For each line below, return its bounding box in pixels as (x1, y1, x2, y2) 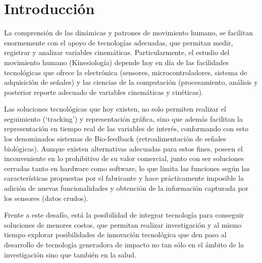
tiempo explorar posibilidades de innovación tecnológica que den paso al (4, 229, 227, 240)
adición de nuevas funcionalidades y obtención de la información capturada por (4, 183, 249, 193)
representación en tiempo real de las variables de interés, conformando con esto (4, 123, 248, 134)
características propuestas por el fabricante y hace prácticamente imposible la (4, 173, 244, 183)
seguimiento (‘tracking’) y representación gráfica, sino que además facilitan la (4, 113, 243, 124)
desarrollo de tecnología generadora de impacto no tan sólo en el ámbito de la (4, 239, 244, 249)
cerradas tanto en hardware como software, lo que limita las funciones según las (4, 163, 250, 173)
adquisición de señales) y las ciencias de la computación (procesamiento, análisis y (4, 77, 258, 87)
